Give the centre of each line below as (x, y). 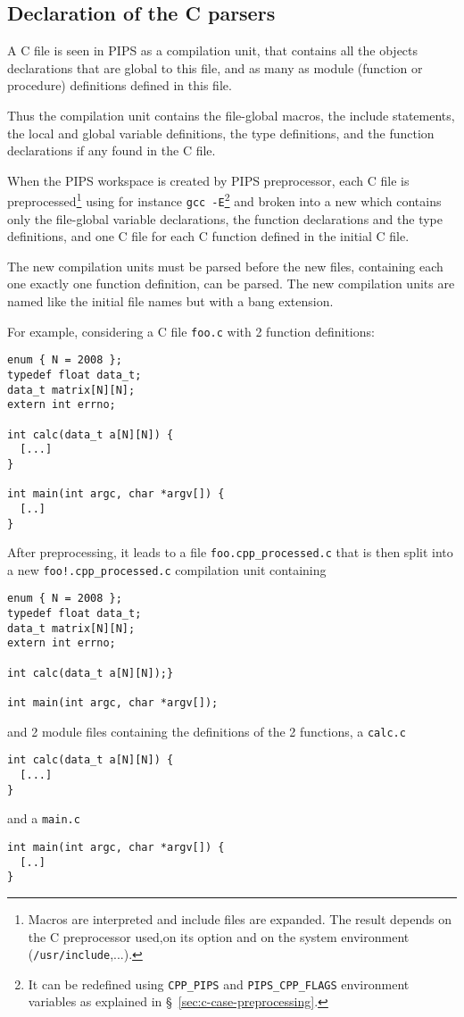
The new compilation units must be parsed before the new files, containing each (225, 266)
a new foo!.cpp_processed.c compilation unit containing (167, 569)
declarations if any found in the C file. (112, 150)
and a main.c (44, 818)
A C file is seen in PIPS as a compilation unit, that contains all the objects (213, 50)
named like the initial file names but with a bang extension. (170, 301)
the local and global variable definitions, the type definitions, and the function (221, 133)
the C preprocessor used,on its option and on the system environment (219, 936)
